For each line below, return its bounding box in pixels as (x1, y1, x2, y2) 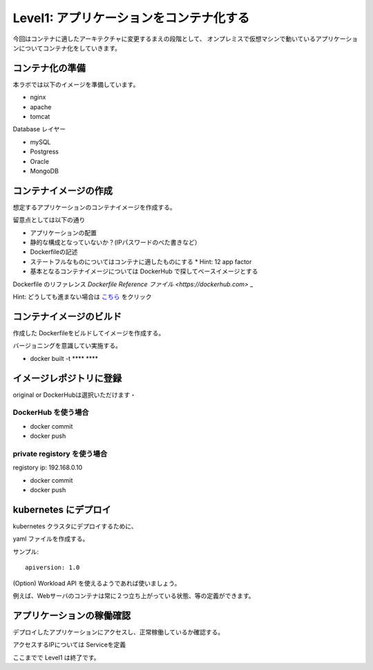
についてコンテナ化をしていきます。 (18, 44, 121, 52)
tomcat (30, 113, 50, 121)
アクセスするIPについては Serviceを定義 (12, 640, 126, 649)
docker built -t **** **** (30, 354, 99, 362)
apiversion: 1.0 (25, 564, 80, 572)
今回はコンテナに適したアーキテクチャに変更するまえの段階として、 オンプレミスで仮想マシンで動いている (12, 35, 316, 43)
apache (30, 102, 52, 111)
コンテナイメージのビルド (12, 310, 122, 322)
